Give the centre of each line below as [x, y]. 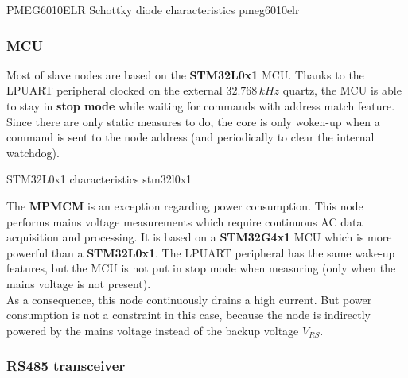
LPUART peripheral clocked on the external [115, 90]
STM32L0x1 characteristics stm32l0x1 [99, 179]
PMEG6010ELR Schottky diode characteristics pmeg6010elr [153, 10]
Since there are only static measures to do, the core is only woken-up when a [193, 121]
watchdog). [33, 152]
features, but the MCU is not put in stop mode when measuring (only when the [201, 268]
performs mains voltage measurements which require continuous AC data [185, 221]
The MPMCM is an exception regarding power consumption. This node [185, 205]
